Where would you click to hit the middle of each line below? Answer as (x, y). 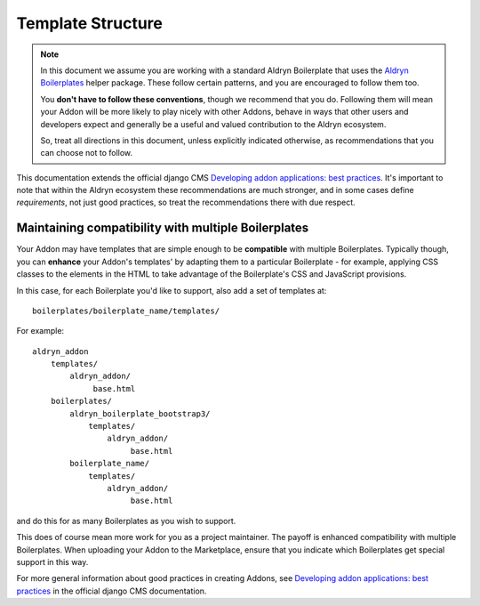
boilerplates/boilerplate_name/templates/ (126, 311)
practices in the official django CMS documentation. (112, 591)
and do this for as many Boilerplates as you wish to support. (126, 521)
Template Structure (90, 23)
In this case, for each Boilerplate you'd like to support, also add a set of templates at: (172, 290)
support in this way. (52, 562)
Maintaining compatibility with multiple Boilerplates (163, 228)
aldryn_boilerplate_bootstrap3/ (140, 413)
